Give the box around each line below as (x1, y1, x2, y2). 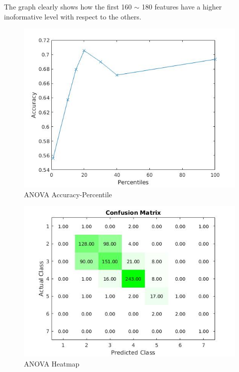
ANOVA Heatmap (24, 358, 80, 369)
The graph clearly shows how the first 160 (4, 1, 132, 11)
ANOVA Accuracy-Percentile (24, 189, 112, 199)
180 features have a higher (141, 1, 222, 11)
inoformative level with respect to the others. (4, 11, 141, 21)
